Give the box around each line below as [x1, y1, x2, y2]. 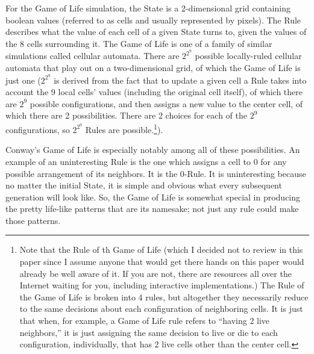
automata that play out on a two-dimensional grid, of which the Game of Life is [5, 61, 301, 74]
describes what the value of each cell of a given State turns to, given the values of [5, 25, 307, 38]
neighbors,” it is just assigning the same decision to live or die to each [19, 326, 278, 338]
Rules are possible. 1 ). [85, 122, 163, 135]
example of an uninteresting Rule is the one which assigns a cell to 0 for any [5, 155, 287, 167]
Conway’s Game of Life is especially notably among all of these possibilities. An [5, 143, 300, 156]
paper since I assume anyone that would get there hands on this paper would [19, 255, 304, 268]
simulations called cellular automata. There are [5, 49, 180, 62]
